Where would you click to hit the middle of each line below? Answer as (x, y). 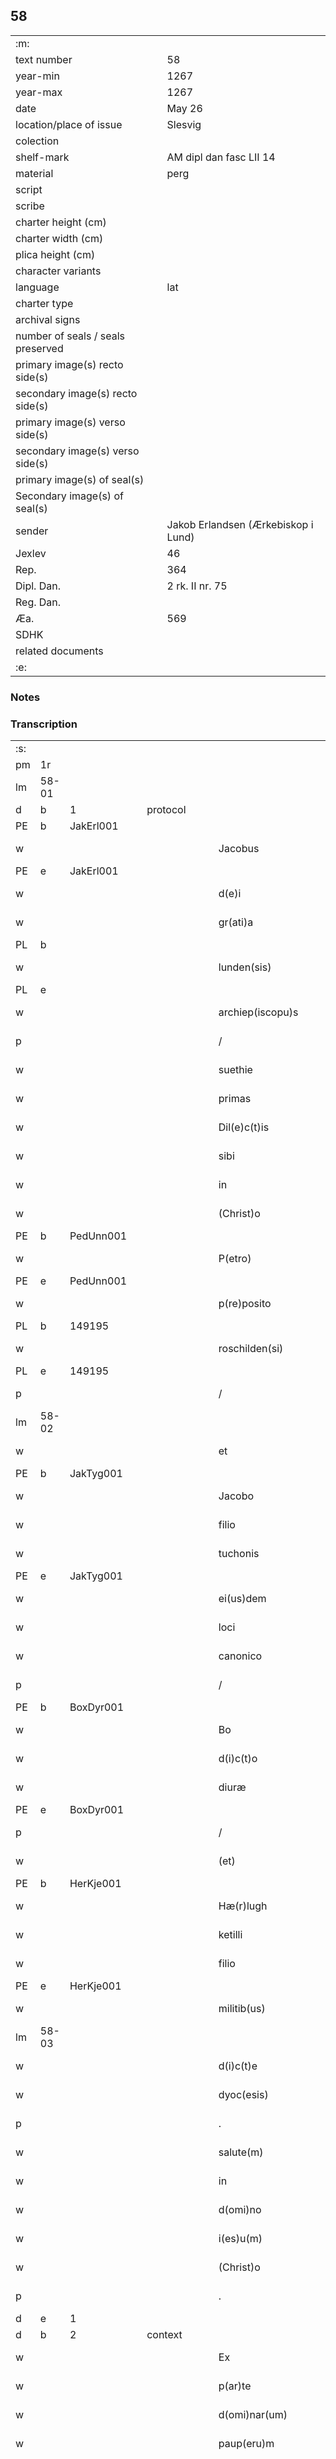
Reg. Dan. (38, 602)
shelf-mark (42, 157)
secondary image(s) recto (76, 393)
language (37, 287)
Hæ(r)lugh (243, 1906)
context (164, 2335)
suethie (235, 1070)
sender (32, 531)
